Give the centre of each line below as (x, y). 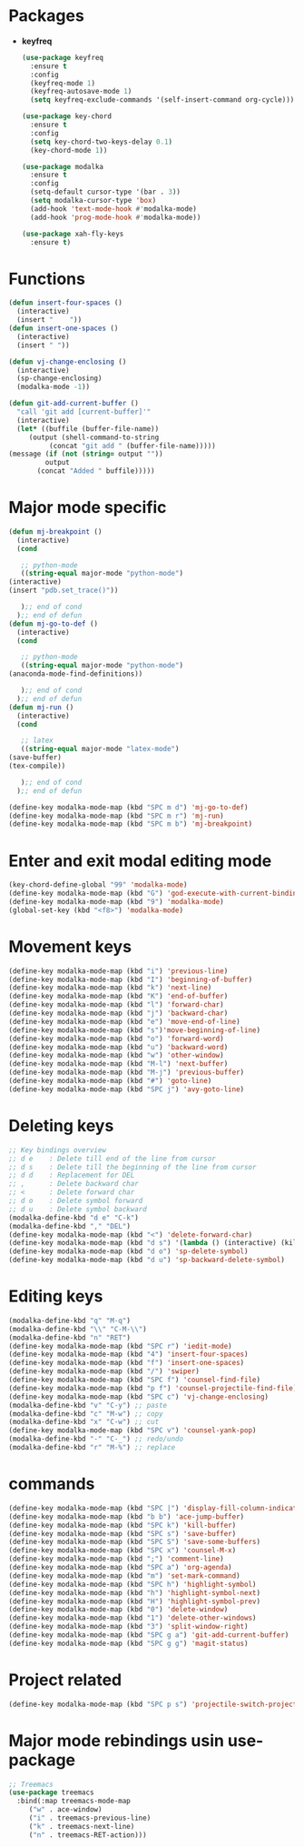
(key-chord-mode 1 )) (69, 150)
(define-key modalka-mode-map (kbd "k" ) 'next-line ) (110, 988)
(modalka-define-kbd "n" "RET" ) (69, 1338)
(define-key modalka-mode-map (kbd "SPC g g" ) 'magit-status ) (128, 1643)
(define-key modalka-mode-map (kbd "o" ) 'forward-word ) (116, 1039)
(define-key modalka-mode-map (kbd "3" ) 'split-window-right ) (128, 1627)
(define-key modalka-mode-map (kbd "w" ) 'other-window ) (116, 1056)
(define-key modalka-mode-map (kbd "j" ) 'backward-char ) (118, 1014)
